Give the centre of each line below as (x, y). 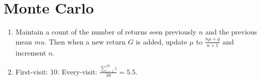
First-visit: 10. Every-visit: (56, 71)
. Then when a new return (85, 41)
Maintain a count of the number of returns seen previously (106, 32)
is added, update (162, 41)
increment (31, 52)
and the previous (231, 32)
